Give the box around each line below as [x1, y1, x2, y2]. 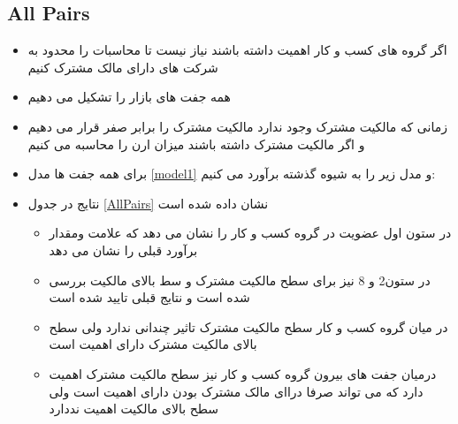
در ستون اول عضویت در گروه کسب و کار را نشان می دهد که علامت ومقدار [49, 223, 452, 242]
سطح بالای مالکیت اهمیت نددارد [49, 399, 219, 418]
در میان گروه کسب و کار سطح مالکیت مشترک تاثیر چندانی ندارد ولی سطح [49, 317, 448, 336]
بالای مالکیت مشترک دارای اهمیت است [49, 335, 257, 353]
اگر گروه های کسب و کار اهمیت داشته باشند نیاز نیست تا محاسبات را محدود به [27, 41, 447, 59]
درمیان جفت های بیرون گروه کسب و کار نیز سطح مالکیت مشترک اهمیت [49, 364, 437, 382]
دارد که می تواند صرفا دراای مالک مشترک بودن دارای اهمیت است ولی [49, 382, 424, 400]
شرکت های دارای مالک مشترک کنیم [27, 57, 218, 76]
